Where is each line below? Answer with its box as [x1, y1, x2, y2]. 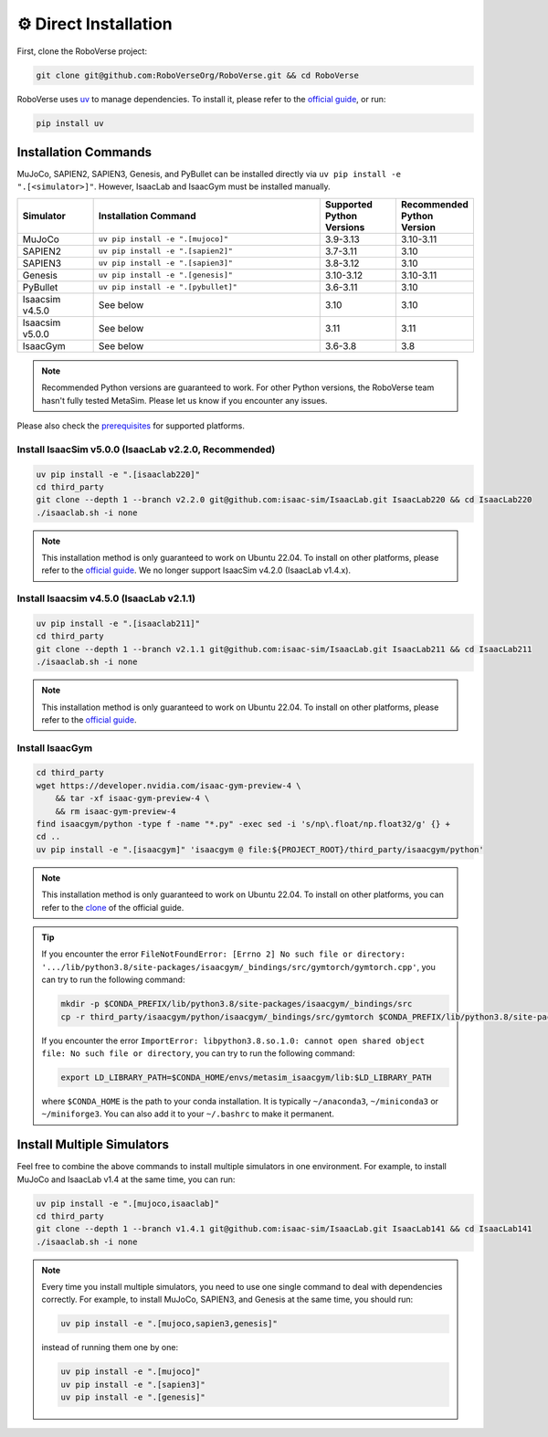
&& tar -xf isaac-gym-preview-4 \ [55, 793, 210, 804]
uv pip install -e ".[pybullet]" [98, 282, 237, 292]
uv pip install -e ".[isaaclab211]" [36, 618, 201, 629]
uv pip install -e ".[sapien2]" [98, 247, 233, 256]
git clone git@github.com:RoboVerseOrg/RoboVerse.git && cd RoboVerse [36, 69, 360, 80]
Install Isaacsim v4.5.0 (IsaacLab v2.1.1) [16, 592, 196, 605]
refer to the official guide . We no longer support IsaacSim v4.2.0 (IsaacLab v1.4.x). [41, 565, 352, 576]
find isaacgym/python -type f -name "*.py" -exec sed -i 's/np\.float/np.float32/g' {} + [36, 819, 451, 829]
